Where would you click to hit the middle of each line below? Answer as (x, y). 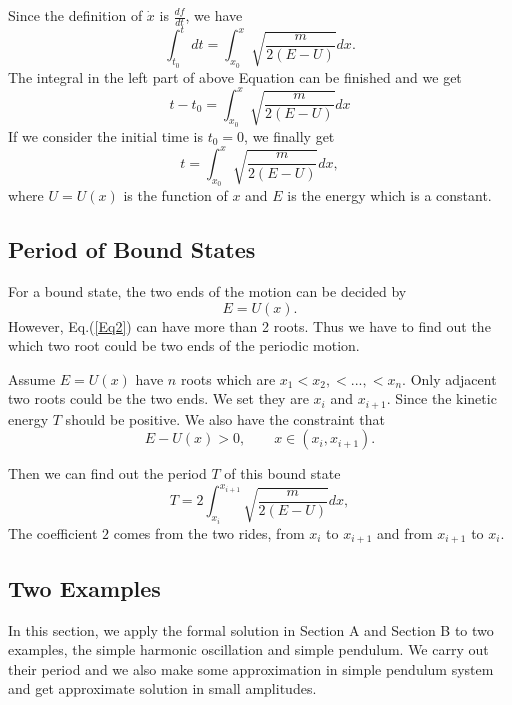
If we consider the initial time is (106, 135)
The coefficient (53, 532)
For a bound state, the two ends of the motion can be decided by (207, 290)
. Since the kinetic (441, 398)
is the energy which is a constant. (389, 195)
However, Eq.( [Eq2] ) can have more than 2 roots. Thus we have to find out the (249, 325)
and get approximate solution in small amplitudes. (162, 688)
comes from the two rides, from (209, 532)
